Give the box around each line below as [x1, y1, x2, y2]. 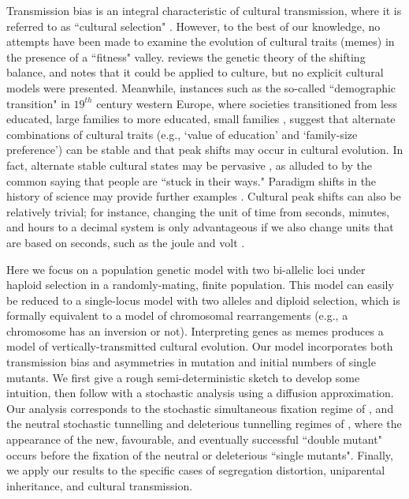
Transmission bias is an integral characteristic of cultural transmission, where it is [6, 2, 402, 18]
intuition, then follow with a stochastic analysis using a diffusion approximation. [6, 385, 394, 401]
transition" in [6, 95, 70, 111]
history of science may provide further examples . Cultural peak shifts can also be [6, 188, 401, 204]
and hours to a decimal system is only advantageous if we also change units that [6, 219, 394, 235]
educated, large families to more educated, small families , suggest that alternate [6, 111, 396, 127]
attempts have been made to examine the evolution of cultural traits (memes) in [6, 33, 395, 50]
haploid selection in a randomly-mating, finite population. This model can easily [6, 276, 394, 293]
